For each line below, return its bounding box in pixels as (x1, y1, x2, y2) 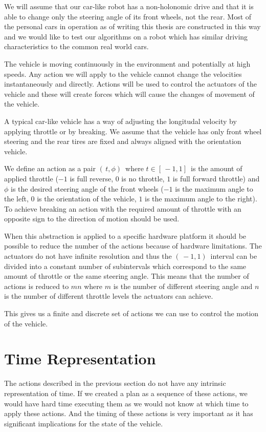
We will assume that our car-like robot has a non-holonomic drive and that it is (4, 1, 254, 11)
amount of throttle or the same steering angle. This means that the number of (4, 271, 249, 281)
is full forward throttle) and (172, 173, 260, 183)
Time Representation (4, 348, 156, 369)
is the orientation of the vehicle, (37, 193, 137, 204)
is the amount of (191, 163, 242, 174)
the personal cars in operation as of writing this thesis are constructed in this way (4, 21, 261, 32)
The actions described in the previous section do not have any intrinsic (4, 378, 226, 388)
